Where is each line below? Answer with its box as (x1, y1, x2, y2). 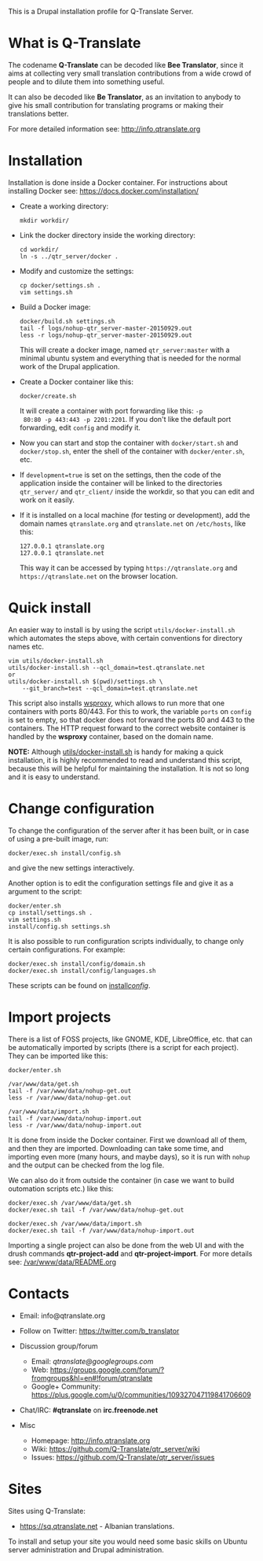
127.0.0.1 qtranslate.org (19, 542, 104, 550)
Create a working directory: (19, 201, 108, 211)
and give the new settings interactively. (8, 863, 135, 872)
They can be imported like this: (8, 1051, 108, 1060)
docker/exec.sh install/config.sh (8, 849, 122, 857)
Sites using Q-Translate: (8, 1506, 86, 1515)
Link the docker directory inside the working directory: (19, 230, 196, 239)
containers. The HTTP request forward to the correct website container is (8, 723, 246, 733)
